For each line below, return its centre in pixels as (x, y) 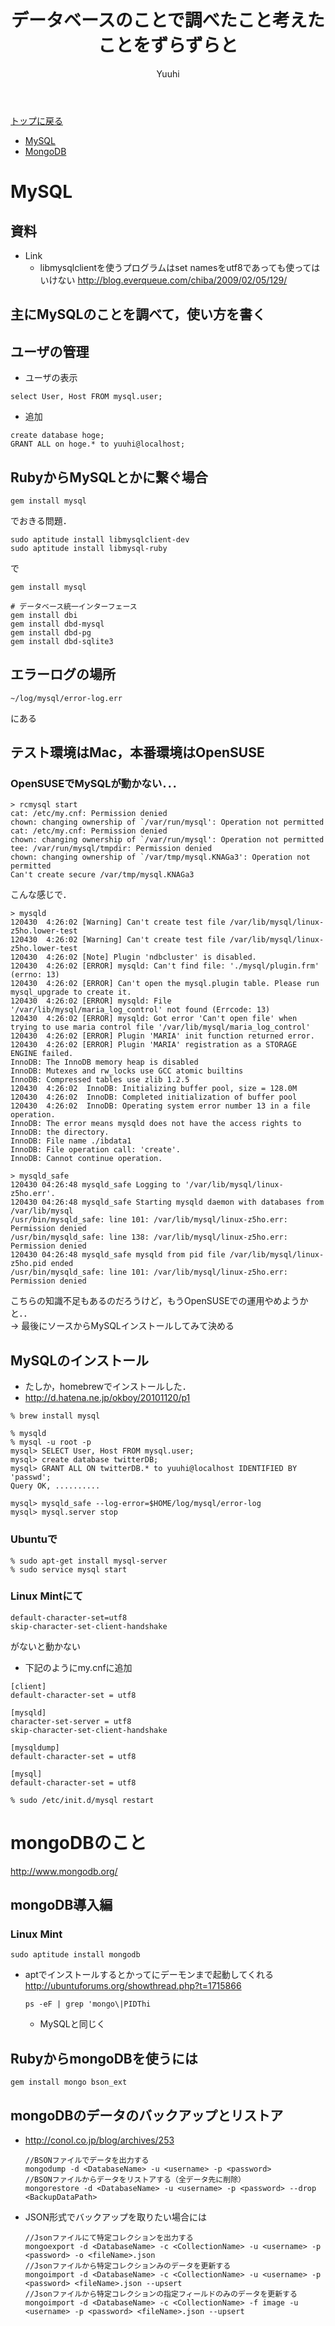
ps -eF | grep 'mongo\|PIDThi (88, 2004)
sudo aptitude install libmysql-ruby (89, 548)
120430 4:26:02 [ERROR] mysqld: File (91, 1001)
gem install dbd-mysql (57, 624)
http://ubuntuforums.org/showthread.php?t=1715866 (133, 1986)
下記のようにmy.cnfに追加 (78, 1667)
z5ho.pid (28, 1264)
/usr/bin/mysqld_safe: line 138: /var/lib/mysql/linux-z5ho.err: (149, 1237)
